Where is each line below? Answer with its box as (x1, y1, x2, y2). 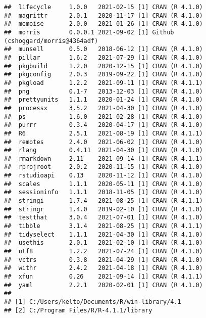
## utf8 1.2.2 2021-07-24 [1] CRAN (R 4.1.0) (4, 248, 203, 255)
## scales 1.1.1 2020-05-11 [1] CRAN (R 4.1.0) (4, 180, 203, 188)
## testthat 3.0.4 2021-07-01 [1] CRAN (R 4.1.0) (4, 214, 203, 221)
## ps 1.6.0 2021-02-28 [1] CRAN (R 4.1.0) (4, 113, 203, 120)
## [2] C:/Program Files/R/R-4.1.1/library (4, 306, 152, 314)
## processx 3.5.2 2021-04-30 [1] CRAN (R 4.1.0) (4, 104, 203, 112)
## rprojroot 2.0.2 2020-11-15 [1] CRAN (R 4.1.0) (4, 163, 203, 171)
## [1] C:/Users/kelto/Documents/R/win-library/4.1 (4, 298, 181, 305)
